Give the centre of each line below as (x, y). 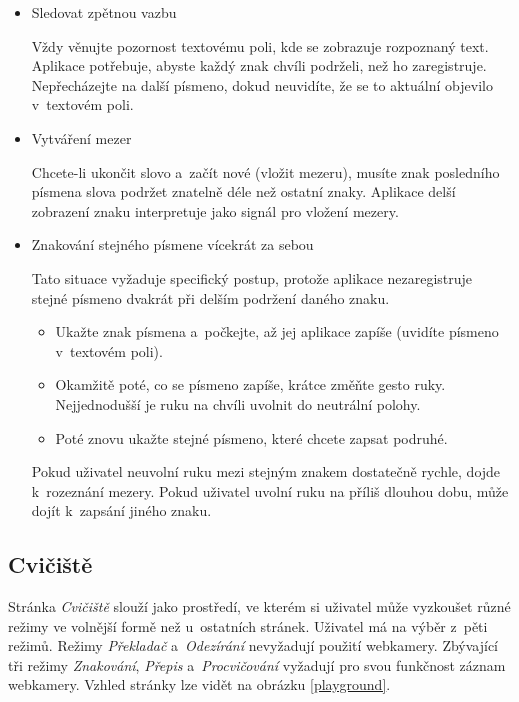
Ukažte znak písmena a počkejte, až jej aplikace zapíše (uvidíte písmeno (277, 331)
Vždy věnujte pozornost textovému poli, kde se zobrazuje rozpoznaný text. (260, 45)
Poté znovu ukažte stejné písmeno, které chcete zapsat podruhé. (251, 437)
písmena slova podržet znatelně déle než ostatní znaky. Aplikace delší (243, 191)
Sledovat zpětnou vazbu (104, 12)
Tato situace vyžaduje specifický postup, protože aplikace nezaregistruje (252, 277)
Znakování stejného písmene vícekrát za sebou (172, 244)
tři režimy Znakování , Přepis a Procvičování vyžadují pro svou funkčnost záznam (257, 664)
